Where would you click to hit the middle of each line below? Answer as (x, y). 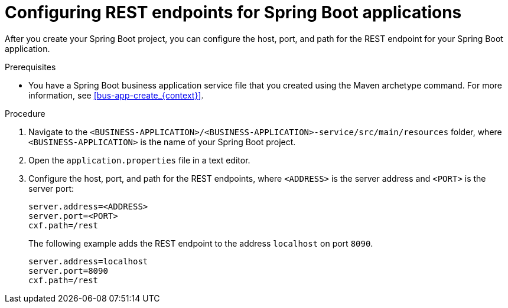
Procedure (25, 113)
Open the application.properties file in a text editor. (139, 160)
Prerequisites (30, 67)
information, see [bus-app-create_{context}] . (116, 95)
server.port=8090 (68, 271)
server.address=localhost (88, 261)
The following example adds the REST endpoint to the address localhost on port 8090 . (201, 243)
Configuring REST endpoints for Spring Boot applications (233, 12)
